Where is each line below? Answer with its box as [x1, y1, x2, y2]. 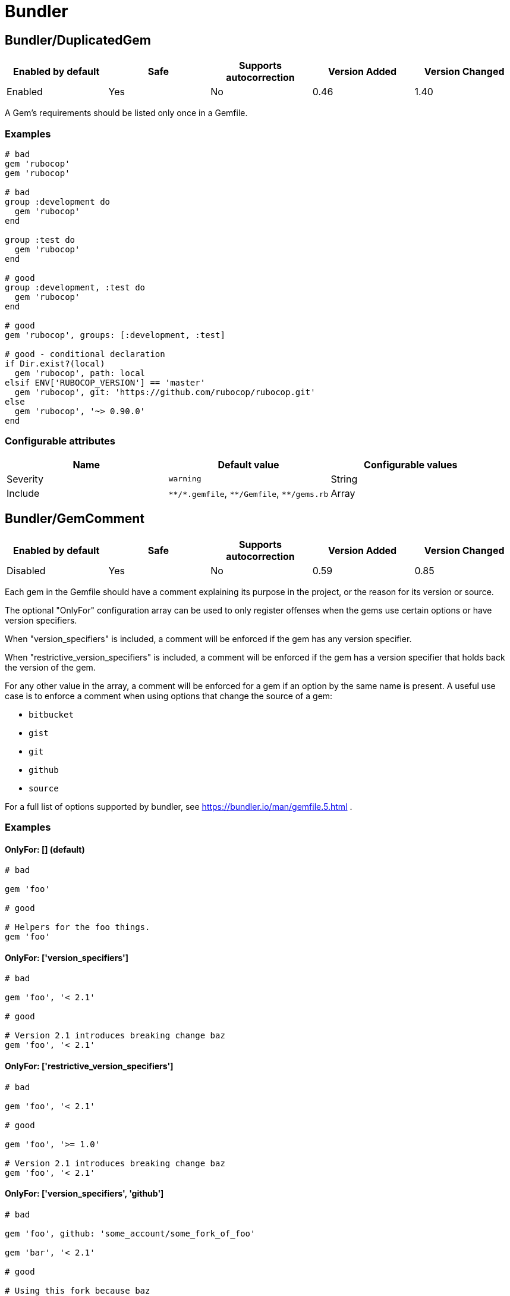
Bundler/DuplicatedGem [5, 32, 151, 48]
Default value [218, 458, 279, 471]
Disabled [7, 564, 46, 577]
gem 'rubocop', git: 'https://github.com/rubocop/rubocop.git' [14, 387, 316, 397]
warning [168, 474, 202, 484]
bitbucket [29, 709, 74, 719]
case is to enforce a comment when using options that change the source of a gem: [5, 690, 333, 701]
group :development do [5, 196, 111, 206]
